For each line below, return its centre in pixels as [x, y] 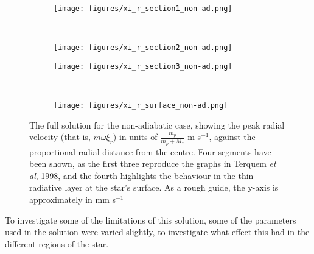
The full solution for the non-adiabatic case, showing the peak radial [157, 125]
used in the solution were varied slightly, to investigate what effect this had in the [157, 232]
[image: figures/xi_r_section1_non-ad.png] [143, 9]
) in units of [135, 137]
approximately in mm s [73, 199]
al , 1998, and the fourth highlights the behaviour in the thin [141, 175]
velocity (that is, [60, 137]
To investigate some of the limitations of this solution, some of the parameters [151, 220]
